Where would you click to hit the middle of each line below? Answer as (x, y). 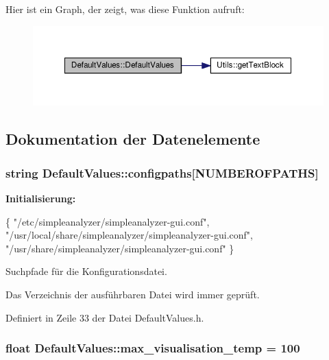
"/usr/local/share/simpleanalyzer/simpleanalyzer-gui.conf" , (129, 235)
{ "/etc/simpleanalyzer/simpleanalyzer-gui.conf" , (108, 221)
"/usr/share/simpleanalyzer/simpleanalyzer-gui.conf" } (120, 248)
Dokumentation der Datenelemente (133, 139)
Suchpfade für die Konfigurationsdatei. (86, 271)
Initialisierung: (41, 198)
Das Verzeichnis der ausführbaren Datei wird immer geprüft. (133, 294)
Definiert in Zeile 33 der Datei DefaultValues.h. (105, 317)
